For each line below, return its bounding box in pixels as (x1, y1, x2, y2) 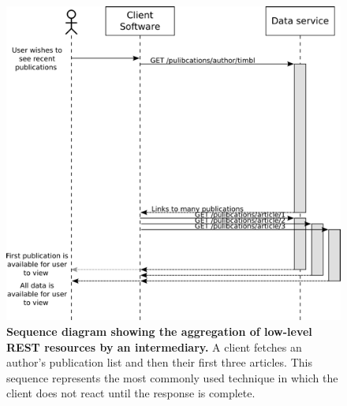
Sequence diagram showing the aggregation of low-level (6, 322, 312, 339)
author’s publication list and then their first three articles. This (6, 354, 312, 371)
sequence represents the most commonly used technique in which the (6, 369, 338, 386)
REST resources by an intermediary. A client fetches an (6, 338, 302, 355)
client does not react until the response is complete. (6, 385, 256, 401)
